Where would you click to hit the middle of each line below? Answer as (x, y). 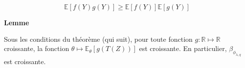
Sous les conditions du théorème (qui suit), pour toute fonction (98, 39)
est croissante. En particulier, (183, 48)
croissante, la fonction (37, 48)
